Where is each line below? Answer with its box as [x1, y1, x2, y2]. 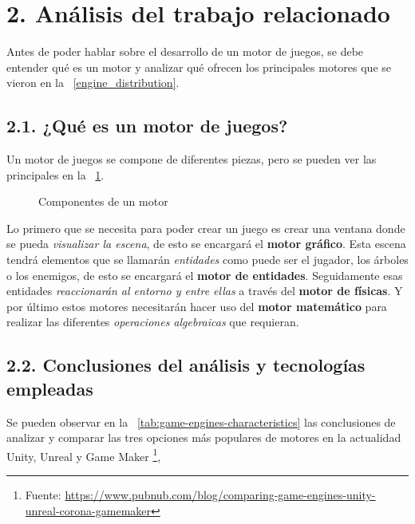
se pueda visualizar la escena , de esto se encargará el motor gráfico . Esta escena [6, 235, 406, 252]
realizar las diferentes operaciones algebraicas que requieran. [6, 313, 299, 330]
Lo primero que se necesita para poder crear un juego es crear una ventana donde [6, 219, 405, 236]
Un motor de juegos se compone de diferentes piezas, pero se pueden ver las [6, 151, 377, 167]
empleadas [6, 376, 93, 400]
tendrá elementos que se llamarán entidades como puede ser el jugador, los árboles [6, 251, 409, 268]
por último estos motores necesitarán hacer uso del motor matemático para [6, 297, 387, 314]
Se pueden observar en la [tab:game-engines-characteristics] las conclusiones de [6, 413, 396, 430]
